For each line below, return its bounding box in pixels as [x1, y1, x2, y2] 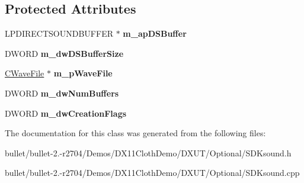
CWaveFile [5, 67, 44, 79]
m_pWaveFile [53, 67, 113, 79]
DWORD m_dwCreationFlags [5, 107, 127, 119]
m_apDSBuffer [123, 27, 187, 40]
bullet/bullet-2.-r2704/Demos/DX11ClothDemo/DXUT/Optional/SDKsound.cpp [5, 166, 300, 179]
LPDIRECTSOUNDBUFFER [5, 27, 113, 40]
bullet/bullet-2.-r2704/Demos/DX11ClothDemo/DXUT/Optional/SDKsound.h [5, 146, 292, 159]
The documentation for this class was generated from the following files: [5, 127, 266, 139]
